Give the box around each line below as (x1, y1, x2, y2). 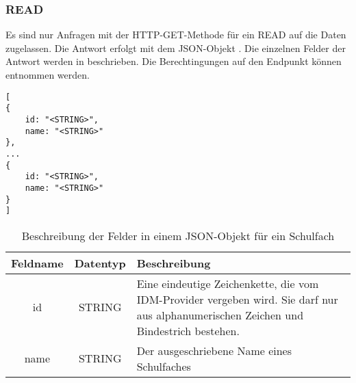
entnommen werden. (5, 68, 90, 81)
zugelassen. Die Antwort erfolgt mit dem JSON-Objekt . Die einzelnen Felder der (5, 40, 346, 55)
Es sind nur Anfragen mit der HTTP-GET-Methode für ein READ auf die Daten (5, 27, 346, 42)
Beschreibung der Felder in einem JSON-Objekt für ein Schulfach (21, 227, 335, 243)
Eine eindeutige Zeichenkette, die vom (136, 275, 319, 291)
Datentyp (74, 254, 126, 271)
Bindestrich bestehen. (136, 322, 240, 339)
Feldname (11, 254, 64, 271)
